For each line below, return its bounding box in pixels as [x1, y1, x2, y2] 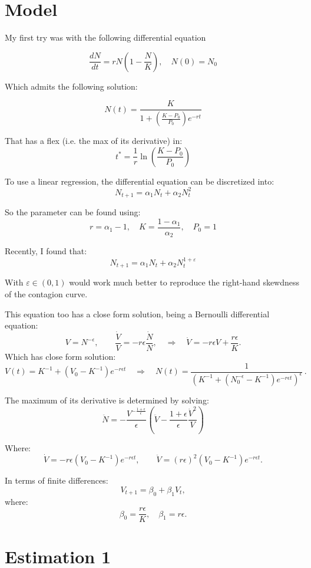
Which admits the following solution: [5, 80, 138, 92]
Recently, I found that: [5, 245, 87, 257]
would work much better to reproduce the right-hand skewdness [69, 276, 300, 288]
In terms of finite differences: [5, 474, 108, 487]
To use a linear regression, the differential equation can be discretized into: [5, 175, 274, 187]
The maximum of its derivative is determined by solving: [5, 393, 209, 406]
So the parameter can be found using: [5, 206, 141, 218]
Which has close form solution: [5, 350, 116, 362]
